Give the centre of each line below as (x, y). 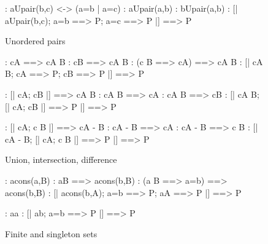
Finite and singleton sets (51, 233)
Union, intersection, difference (61, 159)
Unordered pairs (35, 41)
